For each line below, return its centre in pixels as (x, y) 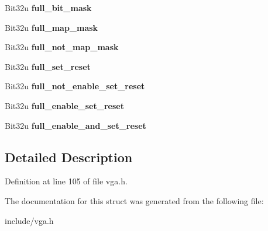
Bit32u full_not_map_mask (62, 47)
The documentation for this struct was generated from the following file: (134, 200)
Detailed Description (69, 157)
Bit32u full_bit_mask (48, 8)
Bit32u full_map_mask (51, 27)
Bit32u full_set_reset (48, 66)
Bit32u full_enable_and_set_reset (75, 125)
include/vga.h (29, 220)
